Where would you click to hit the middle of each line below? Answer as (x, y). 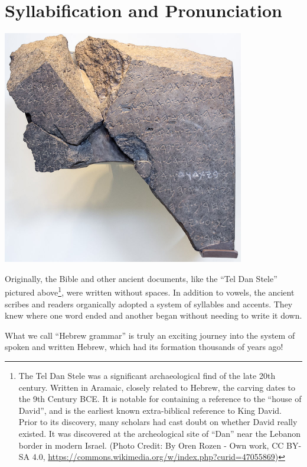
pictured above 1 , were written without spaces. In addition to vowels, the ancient (150, 291)
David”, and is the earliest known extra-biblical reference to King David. (150, 410)
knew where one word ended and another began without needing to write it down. (153, 315)
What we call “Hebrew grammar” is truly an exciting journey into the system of (150, 335)
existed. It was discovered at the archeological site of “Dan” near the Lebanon (159, 433)
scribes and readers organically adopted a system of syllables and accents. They (149, 304)
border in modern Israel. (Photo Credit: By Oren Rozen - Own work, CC (151, 445)
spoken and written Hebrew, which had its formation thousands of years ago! (144, 347)
